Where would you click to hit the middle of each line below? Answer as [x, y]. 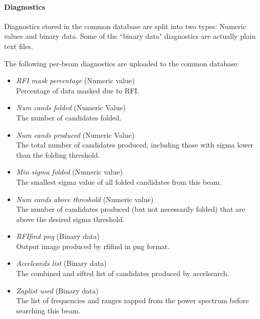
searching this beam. [48, 310]
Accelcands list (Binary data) [61, 263]
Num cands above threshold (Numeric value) [85, 199]
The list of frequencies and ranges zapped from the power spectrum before [132, 300]
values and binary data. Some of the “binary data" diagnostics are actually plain [130, 36]
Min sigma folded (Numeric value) [69, 172]
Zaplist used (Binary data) [57, 290]
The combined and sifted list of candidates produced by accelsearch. [123, 273]
